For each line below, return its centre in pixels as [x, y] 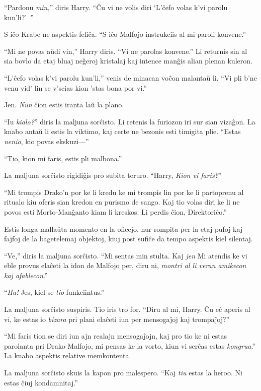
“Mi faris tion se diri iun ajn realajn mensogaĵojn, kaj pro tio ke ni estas [116, 336]
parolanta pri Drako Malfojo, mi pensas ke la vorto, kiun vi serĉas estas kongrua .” [130, 345]
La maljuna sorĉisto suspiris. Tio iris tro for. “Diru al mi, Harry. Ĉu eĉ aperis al [127, 309]
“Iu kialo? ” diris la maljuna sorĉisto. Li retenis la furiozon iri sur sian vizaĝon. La [130, 121]
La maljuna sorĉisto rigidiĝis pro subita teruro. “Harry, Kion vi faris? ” [113, 175]
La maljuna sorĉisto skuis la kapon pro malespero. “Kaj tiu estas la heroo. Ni [123, 373]
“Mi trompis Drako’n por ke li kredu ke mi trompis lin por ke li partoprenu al [124, 192]
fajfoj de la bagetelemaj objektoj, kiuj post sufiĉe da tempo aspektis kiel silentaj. [128, 239]
